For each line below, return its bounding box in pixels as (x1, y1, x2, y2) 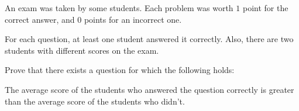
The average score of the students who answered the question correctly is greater (5, 83, 294, 95)
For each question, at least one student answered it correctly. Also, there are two (5, 33, 294, 45)
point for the (242, 2, 288, 13)
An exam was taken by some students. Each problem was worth (5, 2, 233, 13)
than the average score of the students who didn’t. (5, 95, 185, 107)
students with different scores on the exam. (5, 44, 159, 56)
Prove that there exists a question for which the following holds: (5, 64, 235, 76)
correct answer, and (5, 13, 75, 25)
